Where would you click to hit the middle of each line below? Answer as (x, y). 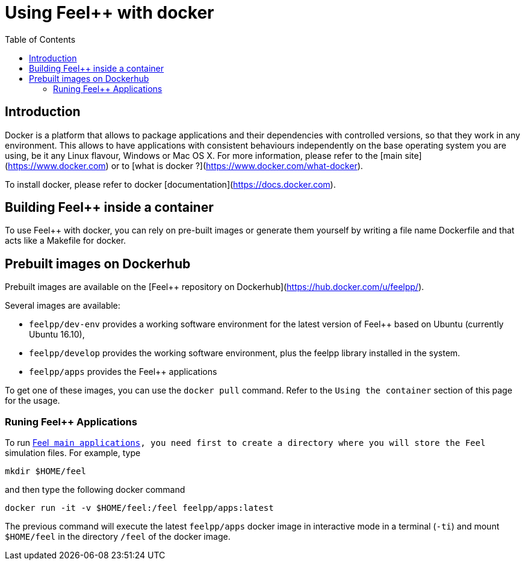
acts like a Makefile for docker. (66, 241)
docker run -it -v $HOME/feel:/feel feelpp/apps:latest (139, 508)
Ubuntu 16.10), (57, 335)
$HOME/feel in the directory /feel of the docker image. (118, 537)
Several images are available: (63, 306)
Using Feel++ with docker (110, 13)
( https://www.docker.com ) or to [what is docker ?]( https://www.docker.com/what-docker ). (184, 165)
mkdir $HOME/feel (45, 471)
